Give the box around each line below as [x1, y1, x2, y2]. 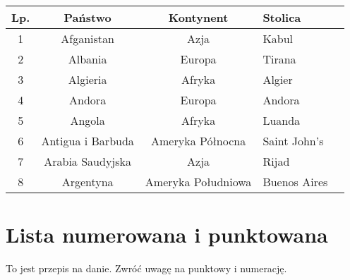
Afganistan [61, 30, 114, 47]
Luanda [262, 112, 301, 128]
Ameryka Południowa [145, 174, 252, 190]
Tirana [262, 51, 296, 67]
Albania [68, 51, 107, 67]
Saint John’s [262, 133, 324, 149]
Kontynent [168, 9, 229, 25]
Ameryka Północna [151, 133, 246, 149]
